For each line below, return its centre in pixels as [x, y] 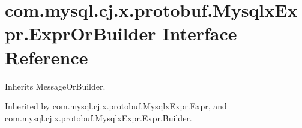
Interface [200, 33]
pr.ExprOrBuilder [80, 33]
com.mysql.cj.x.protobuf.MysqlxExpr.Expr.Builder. [98, 117]
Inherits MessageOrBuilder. [55, 86]
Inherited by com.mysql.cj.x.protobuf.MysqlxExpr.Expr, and [116, 106]
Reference [47, 57]
